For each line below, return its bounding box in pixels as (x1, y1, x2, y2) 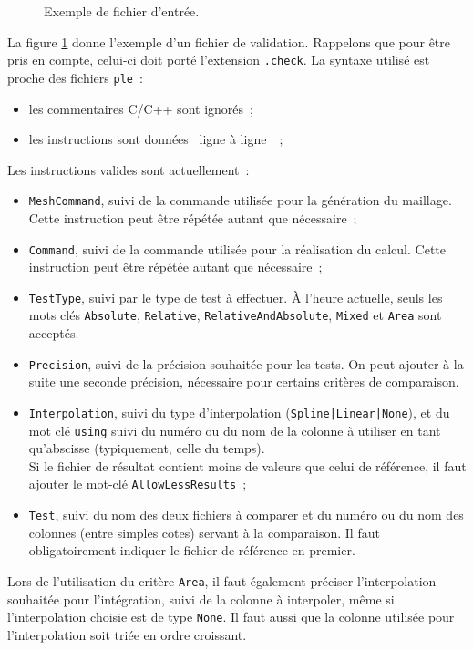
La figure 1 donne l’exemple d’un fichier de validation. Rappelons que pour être (7, 32, 451, 51)
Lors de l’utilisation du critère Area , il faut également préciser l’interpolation (7, 571, 437, 590)
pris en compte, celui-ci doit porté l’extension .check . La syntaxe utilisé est (7, 50, 430, 69)
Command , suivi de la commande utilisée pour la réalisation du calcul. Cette (28, 239, 446, 258)
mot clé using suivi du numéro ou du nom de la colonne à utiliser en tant (28, 420, 441, 439)
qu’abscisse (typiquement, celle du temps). (28, 438, 265, 458)
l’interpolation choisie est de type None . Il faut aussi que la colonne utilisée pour (7, 607, 455, 626)
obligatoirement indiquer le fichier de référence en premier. (28, 541, 355, 560)
